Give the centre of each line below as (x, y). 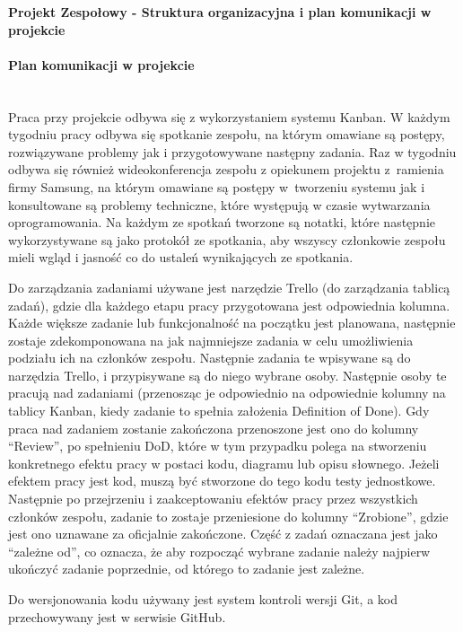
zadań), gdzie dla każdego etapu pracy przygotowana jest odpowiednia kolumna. (229, 305)
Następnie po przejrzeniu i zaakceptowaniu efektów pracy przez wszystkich (213, 499)
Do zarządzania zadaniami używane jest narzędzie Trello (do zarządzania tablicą (229, 287)
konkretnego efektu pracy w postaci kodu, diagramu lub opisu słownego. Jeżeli (224, 463)
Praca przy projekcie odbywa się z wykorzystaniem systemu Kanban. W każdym (229, 116)
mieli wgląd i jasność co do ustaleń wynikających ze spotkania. (181, 257)
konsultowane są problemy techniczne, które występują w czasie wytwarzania (219, 204)
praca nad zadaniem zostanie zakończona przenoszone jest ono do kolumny (214, 428)
